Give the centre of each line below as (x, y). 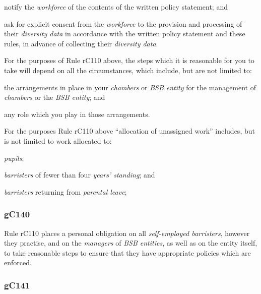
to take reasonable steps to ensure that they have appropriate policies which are (127, 252)
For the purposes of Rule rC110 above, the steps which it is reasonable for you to (129, 60)
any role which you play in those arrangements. (77, 114)
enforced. (18, 262)
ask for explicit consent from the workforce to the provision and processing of (123, 23)
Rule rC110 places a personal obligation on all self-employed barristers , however (127, 233)
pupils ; (14, 158)
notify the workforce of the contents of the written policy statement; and (116, 7)
